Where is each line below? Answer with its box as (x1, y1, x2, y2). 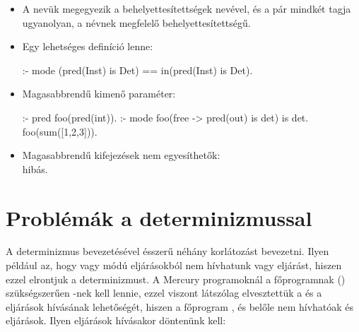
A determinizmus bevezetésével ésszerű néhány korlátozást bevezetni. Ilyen (6, 244, 329, 259)
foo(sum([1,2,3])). (22, 124, 98, 138)
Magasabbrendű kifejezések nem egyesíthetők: (22, 148, 220, 162)
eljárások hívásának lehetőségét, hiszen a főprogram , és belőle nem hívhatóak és (6, 299, 354, 314)
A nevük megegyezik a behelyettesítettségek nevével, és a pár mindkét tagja (22, 1, 351, 16)
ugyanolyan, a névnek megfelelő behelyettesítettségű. (22, 15, 251, 30)
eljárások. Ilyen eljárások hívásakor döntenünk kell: (6, 313, 226, 328)
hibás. (22, 161, 48, 176)
